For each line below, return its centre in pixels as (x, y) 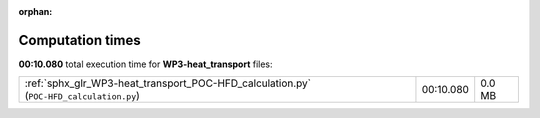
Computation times (79, 40)
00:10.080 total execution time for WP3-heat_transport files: (146, 64)
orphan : (35, 11)
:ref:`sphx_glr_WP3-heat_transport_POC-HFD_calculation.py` (168, 83)
